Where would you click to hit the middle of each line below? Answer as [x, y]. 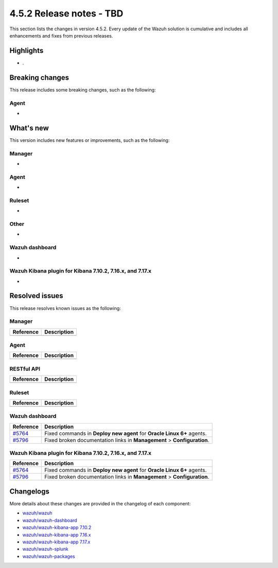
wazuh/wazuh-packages [49, 556]
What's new [29, 128]
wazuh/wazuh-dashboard [50, 520]
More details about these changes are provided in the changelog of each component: [100, 503]
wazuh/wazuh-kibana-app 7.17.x [56, 542]
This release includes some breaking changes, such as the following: [83, 89]
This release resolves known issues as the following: [65, 308]
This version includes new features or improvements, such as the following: [90, 140]
